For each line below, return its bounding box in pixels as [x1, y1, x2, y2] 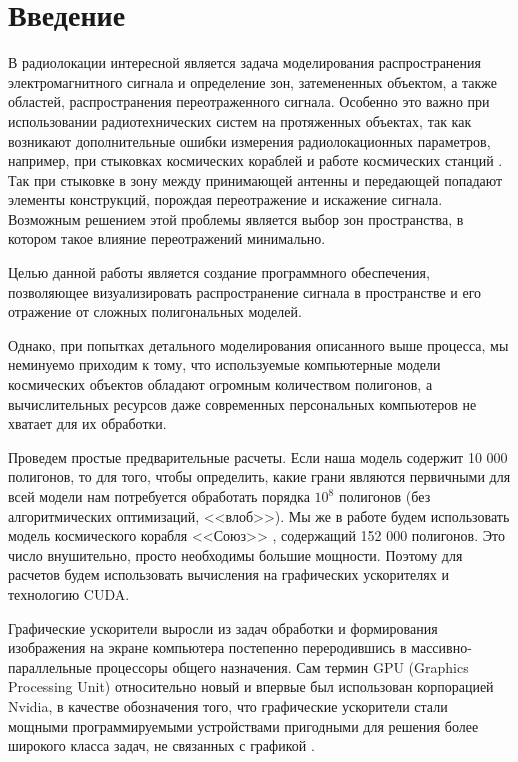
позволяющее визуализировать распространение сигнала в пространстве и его [8, 281, 482, 302]
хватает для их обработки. [8, 413, 167, 434]
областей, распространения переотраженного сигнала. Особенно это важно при [8, 91, 490, 112]
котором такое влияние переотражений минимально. [8, 228, 326, 249]
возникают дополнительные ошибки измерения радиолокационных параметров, [8, 130, 491, 151]
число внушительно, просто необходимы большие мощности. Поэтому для [8, 544, 463, 565]
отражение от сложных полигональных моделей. [8, 301, 302, 322]
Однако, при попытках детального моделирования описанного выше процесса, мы [8, 334, 509, 355]
